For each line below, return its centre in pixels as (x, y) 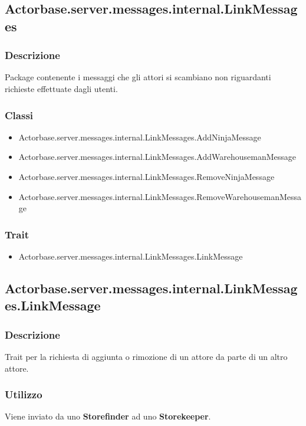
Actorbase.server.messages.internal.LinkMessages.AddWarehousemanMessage (157, 157)
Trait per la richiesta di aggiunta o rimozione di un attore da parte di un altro (146, 356)
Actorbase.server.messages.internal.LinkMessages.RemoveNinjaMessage (147, 176)
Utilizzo (24, 394)
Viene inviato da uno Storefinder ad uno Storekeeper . (108, 416)
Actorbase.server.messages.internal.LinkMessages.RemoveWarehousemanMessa (160, 196)
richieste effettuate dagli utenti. (61, 88)
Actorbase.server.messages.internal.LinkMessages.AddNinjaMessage (140, 137)
